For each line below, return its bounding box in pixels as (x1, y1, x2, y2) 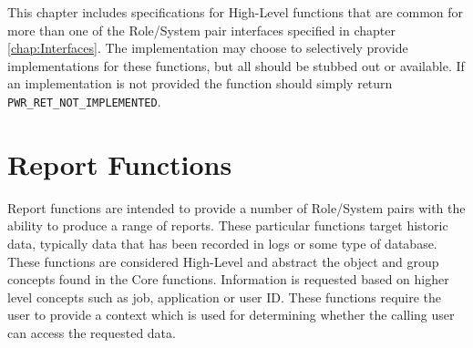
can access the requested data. (7, 322, 176, 342)
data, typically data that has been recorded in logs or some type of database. (7, 233, 437, 252)
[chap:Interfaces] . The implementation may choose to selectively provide (7, 38, 408, 57)
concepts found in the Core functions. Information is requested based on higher (7, 270, 449, 289)
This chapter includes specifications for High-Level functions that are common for (7, 3, 464, 21)
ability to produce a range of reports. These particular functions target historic (7, 216, 448, 235)
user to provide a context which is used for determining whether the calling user (7, 305, 455, 324)
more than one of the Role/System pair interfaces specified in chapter (7, 20, 396, 39)
